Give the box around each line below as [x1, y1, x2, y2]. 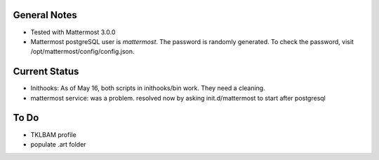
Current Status [13, 66, 79, 78]
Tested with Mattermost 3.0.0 [30, 28, 116, 36]
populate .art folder [30, 140, 87, 148]
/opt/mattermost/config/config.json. [30, 48, 135, 56]
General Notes [13, 9, 77, 21]
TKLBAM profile [30, 130, 77, 139]
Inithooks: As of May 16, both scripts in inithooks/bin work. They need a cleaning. [30, 84, 266, 92]
